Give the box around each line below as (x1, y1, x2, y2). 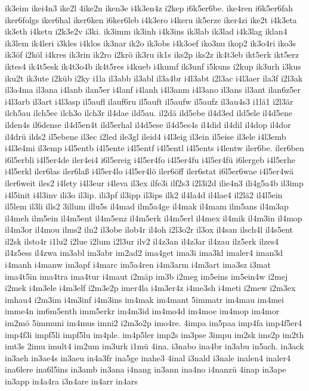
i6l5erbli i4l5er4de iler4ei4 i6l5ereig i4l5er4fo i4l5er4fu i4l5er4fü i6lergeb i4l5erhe (5, 153, 295, 165)
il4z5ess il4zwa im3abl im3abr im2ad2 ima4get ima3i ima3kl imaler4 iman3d (5, 246, 283, 259)
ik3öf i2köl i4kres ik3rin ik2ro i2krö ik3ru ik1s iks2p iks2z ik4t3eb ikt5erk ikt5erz (5, 48, 299, 61)
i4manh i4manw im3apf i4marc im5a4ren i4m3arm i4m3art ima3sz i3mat (5, 258, 271, 271)
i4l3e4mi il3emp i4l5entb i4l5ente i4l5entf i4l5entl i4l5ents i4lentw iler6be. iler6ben (5, 142, 304, 154)
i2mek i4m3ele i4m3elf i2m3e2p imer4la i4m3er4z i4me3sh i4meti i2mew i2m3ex (5, 281, 296, 294)
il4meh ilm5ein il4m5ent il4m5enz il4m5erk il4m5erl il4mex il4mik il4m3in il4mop (5, 211, 302, 224)
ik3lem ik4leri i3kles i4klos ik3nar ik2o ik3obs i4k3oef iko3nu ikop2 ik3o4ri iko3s (5, 36, 296, 49)
